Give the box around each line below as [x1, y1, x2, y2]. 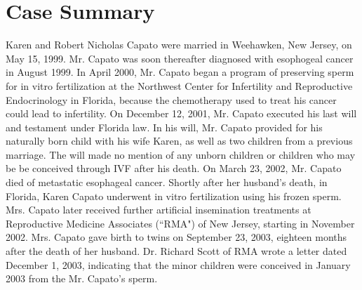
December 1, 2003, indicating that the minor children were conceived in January [6, 257, 351, 272]
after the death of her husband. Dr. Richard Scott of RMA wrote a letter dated [6, 244, 347, 258]
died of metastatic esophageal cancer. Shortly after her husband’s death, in [6, 175, 328, 190]
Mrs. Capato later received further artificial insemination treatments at [6, 202, 311, 217]
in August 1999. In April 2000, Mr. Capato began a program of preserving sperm [6, 65, 354, 79]
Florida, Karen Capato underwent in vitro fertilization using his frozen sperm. [6, 188, 342, 203]
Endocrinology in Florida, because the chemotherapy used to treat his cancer [6, 92, 337, 107]
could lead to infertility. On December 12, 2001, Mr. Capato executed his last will [6, 106, 357, 121]
